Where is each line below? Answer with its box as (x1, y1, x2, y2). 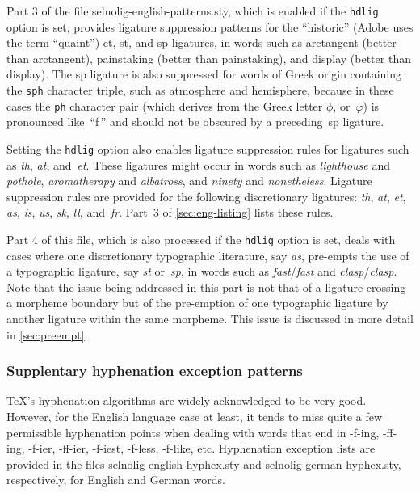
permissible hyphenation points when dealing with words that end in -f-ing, (6, 423, 380, 440)
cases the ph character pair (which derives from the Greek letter (6, 97, 323, 114)
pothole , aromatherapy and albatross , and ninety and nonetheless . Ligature (6, 172, 372, 189)
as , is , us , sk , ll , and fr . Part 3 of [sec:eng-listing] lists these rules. (6, 204, 334, 221)
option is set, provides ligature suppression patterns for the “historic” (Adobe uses (6, 18, 414, 35)
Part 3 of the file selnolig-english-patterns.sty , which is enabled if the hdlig (6, 2, 379, 19)
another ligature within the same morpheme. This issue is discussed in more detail (6, 310, 414, 327)
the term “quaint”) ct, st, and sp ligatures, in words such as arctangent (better (6, 34, 397, 51)
